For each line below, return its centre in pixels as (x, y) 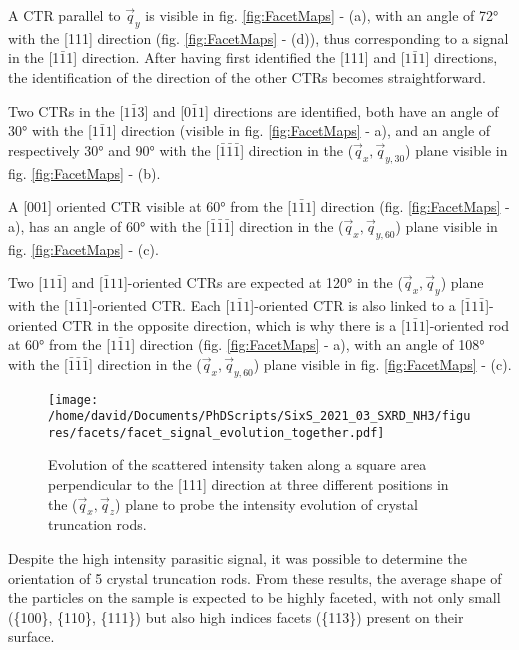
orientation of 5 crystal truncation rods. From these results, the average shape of (255, 577)
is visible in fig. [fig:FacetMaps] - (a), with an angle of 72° (322, 15)
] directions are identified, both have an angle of (352, 110)
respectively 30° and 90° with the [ (114, 149)
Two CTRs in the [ (66, 110)
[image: (73, 399)
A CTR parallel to (64, 15)
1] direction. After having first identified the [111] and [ (235, 57)
